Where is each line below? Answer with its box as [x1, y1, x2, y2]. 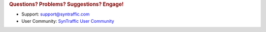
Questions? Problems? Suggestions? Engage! [9, 1, 124, 7]
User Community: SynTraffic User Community [21, 18, 114, 24]
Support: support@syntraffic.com [21, 11, 90, 17]
